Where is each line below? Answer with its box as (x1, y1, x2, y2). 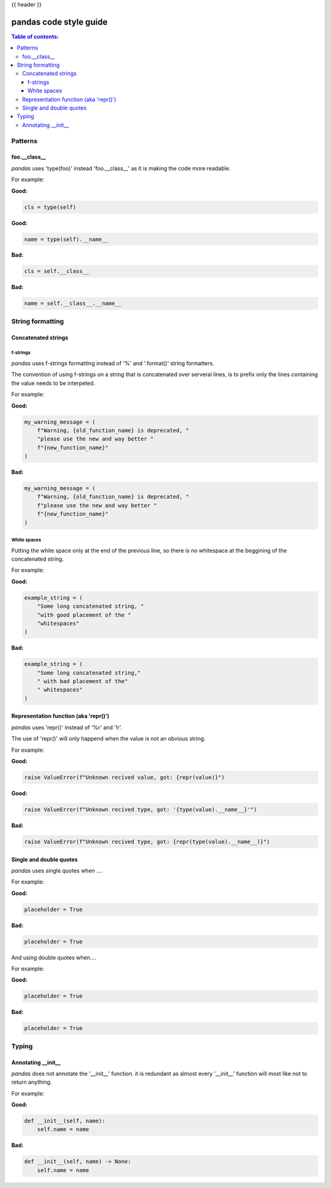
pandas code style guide (11, 17, 108, 27)
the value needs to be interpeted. (11, 379, 96, 387)
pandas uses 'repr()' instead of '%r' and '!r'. (11, 724, 123, 731)
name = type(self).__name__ (24, 236, 108, 243)
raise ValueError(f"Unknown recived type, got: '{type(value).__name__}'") (24, 806, 257, 813)
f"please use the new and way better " (37, 502, 158, 509)
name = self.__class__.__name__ (24, 300, 122, 307)
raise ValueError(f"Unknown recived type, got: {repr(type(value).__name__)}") (24, 838, 270, 845)
